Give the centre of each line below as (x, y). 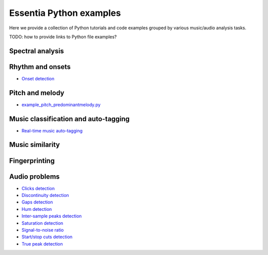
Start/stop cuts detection (47, 237)
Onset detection (38, 78)
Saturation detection (42, 223)
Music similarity (34, 145)
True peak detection (42, 244)
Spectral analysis (36, 51)
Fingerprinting (32, 160)
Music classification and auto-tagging (69, 119)
